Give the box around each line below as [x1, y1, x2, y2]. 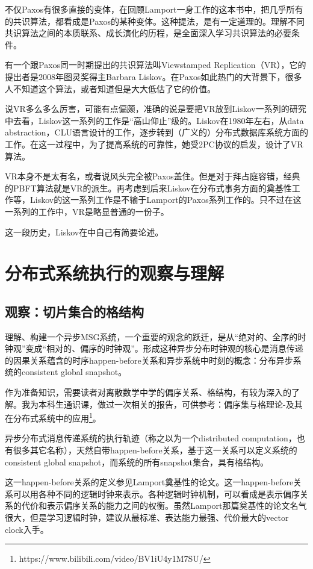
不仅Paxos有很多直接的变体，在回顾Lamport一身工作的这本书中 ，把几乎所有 [5, 3, 303, 15]
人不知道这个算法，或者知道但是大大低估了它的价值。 [5, 82, 215, 95]
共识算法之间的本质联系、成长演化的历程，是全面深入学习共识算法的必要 [5, 26, 291, 39]
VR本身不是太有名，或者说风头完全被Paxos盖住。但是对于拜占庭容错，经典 [5, 170, 300, 182]
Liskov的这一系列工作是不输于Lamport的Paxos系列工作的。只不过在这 [29, 193, 302, 206]
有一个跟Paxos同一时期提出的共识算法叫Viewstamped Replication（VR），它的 [5, 58, 306, 71]
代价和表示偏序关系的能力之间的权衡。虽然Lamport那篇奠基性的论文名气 [21, 499, 307, 512]
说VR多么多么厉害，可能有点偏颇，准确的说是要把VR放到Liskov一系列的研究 [5, 102, 306, 115]
